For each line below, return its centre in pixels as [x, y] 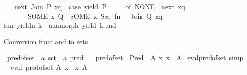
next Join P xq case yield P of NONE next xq [99, 6]
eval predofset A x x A [49, 67]
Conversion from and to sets [46, 41]
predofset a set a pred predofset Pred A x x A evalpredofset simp [125, 57]
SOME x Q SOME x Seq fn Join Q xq [95, 16]
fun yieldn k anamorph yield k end [60, 25]
